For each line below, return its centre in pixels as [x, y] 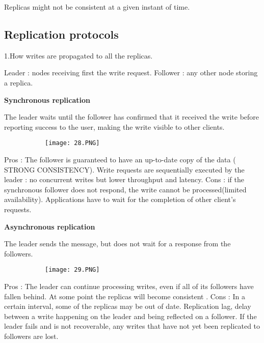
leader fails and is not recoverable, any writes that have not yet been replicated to [132, 326]
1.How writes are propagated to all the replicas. [78, 55]
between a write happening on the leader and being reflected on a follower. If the [130, 316]
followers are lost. [31, 336]
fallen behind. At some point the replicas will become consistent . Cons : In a [125, 296]
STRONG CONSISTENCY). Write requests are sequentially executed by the [124, 169]
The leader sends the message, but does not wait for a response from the [117, 244]
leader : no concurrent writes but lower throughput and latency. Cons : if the [124, 179]
